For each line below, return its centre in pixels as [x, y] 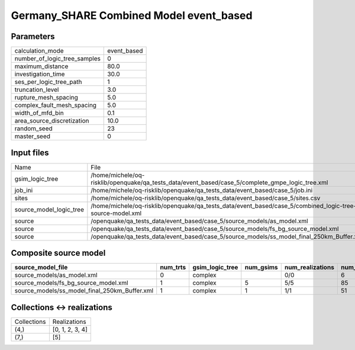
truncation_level [37, 90]
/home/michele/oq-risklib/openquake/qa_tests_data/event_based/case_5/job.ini [202, 190]
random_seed [33, 129]
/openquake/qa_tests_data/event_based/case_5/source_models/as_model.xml [199, 221]
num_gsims [261, 268]
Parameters [33, 36]
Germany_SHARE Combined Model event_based [132, 15]
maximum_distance [41, 66]
